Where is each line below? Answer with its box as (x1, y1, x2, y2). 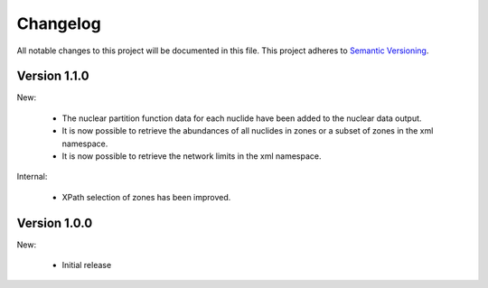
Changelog (16, 14, 101, 33)
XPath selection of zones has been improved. (61, 191, 231, 202)
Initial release (61, 260, 112, 271)
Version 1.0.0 (16, 215, 93, 230)
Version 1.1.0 (16, 69, 89, 84)
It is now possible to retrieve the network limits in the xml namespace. (61, 151, 322, 162)
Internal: (16, 172, 48, 182)
